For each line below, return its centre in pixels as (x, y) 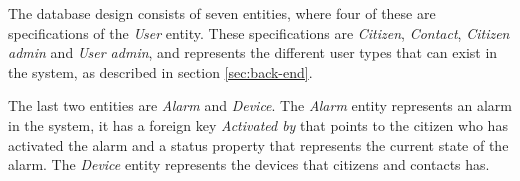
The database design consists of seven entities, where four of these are (222, 13)
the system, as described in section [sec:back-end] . (160, 71)
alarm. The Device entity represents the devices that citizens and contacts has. (249, 164)
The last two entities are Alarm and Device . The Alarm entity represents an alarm (260, 105)
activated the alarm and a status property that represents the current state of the (258, 144)
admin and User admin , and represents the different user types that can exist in (253, 52)
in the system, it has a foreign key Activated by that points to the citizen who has (258, 124)
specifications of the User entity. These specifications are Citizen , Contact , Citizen (259, 32)
